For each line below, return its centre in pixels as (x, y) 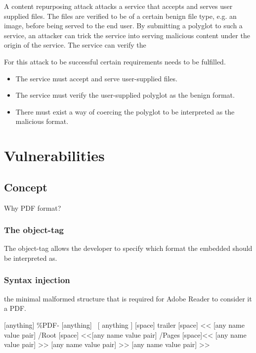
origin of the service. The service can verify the (75, 45)
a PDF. (15, 308)
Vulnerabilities (54, 155)
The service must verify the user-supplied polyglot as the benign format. (125, 95)
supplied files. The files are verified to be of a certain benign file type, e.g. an (120, 16)
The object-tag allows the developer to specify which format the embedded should (128, 248)
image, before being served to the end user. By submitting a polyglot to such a (123, 26)
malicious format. (42, 121)
